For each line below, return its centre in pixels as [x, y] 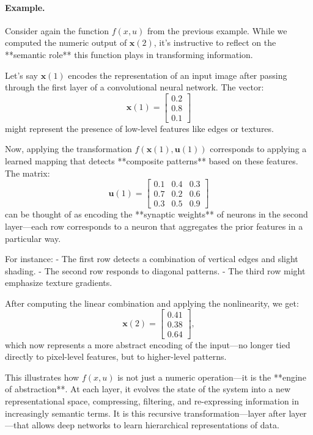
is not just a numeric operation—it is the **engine [212, 377]
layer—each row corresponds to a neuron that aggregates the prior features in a [154, 226]
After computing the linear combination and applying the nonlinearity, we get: [152, 303]
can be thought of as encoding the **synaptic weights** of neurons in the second [156, 214]
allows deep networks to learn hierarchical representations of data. [156, 425]
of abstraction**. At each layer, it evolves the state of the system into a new [148, 389]
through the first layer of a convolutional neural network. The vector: [134, 87]
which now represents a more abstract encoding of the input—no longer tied [148, 344]
